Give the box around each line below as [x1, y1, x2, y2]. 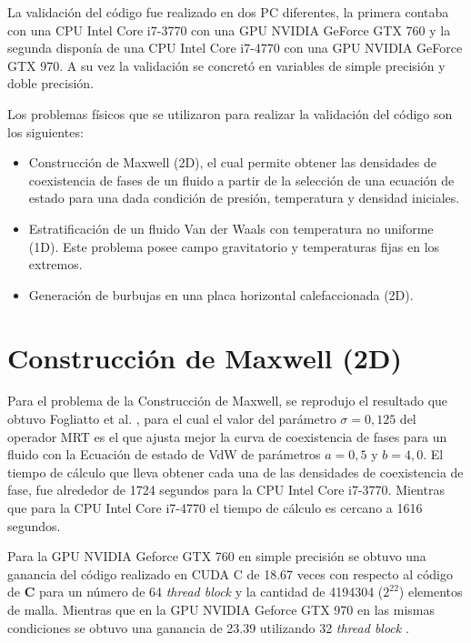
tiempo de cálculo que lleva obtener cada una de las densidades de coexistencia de [7, 462, 464, 481]
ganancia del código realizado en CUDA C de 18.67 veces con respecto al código [7, 564, 453, 583]
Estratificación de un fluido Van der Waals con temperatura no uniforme [28, 218, 434, 237]
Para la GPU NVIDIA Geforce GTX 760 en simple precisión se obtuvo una [7, 547, 426, 566]
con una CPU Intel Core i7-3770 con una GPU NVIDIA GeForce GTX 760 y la [7, 20, 451, 39]
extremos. [28, 255, 83, 274]
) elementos [398, 582, 463, 601]
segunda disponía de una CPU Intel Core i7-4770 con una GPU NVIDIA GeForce [7, 38, 463, 57]
